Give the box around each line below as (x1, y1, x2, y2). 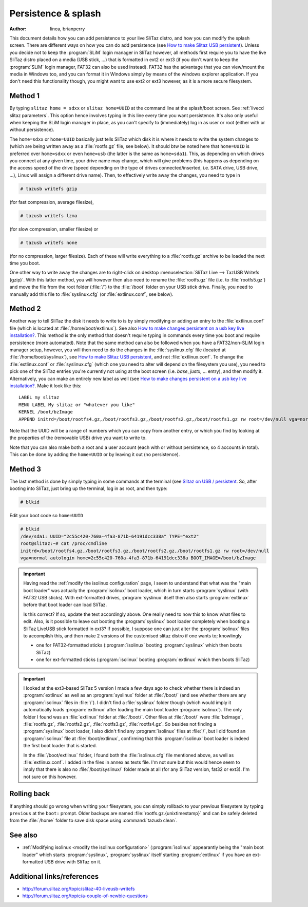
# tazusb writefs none (20, 239, 78, 245)
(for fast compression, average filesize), (9, 199, 94, 205)
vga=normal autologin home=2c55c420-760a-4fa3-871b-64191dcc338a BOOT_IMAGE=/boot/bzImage (20, 555, 256, 561)
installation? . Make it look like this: (9, 383, 82, 389)
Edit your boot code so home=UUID (9, 513, 83, 519)
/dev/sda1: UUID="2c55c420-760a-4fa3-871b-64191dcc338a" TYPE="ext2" (20, 533, 199, 539)
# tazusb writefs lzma (20, 213, 78, 218)
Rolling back (9, 789, 50, 798)
